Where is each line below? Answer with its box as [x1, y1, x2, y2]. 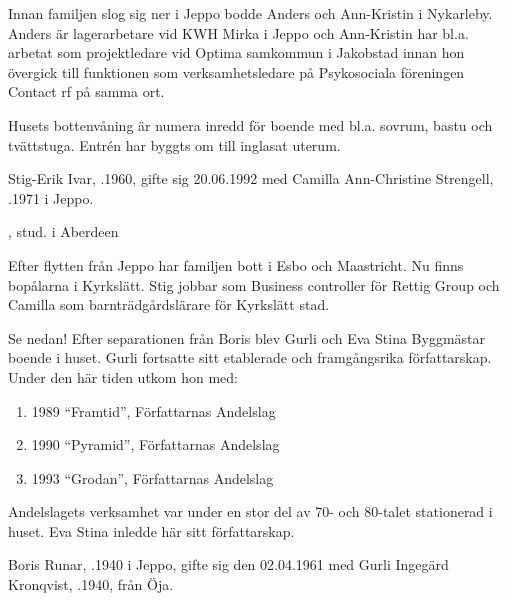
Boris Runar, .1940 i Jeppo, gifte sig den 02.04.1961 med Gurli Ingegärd [8, 554, 449, 575]
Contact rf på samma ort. [8, 81, 165, 102]
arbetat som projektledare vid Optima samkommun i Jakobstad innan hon [8, 42, 465, 63]
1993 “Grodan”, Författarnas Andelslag [31, 467, 274, 488]
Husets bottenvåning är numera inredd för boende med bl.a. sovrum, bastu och [8, 114, 493, 135]
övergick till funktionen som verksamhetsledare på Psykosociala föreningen [8, 61, 465, 82]
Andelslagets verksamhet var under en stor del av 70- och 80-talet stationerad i [8, 501, 493, 522]
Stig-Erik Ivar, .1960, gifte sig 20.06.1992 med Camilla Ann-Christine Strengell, [8, 168, 494, 189]
